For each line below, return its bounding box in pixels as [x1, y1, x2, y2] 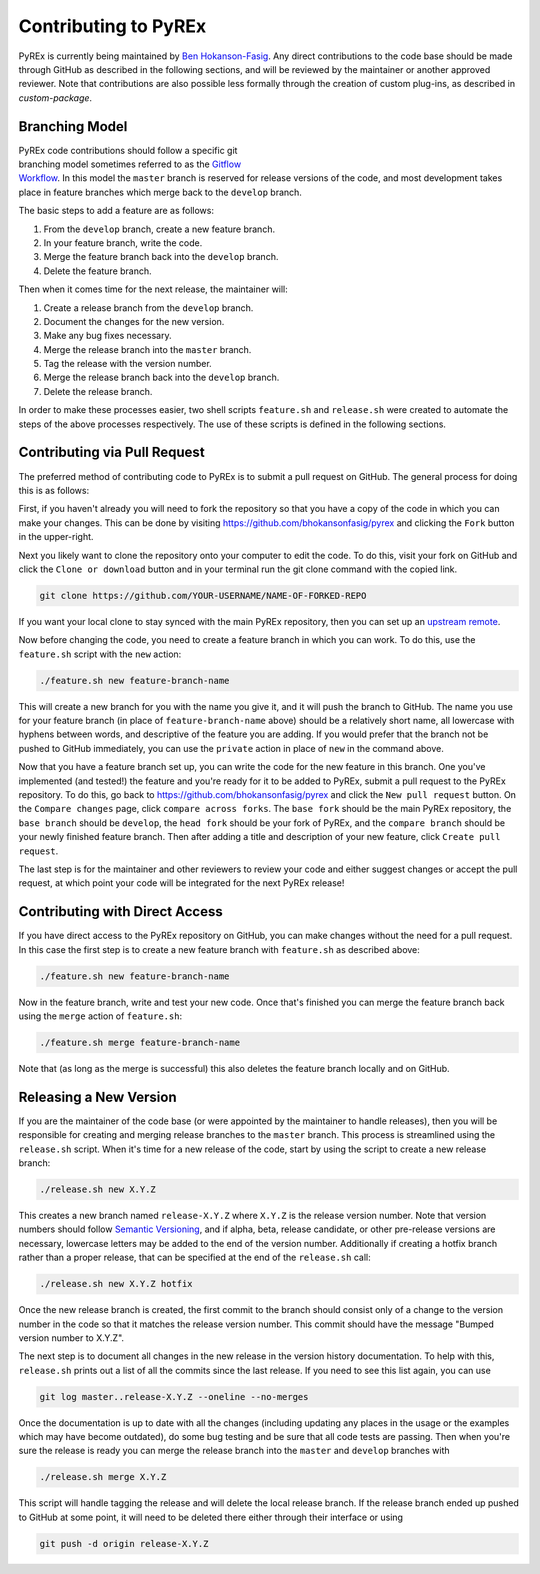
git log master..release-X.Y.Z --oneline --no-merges [39, 1391, 309, 1402]
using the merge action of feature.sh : [18, 1010, 183, 1022]
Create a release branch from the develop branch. [43, 301, 254, 314]
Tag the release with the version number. [43, 358, 212, 370]
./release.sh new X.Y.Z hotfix [39, 1278, 194, 1290]
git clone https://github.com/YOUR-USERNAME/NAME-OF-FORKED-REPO [39, 590, 367, 601]
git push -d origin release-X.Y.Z [39, 1538, 209, 1549]
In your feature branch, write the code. [43, 236, 203, 249]
